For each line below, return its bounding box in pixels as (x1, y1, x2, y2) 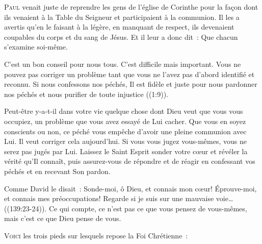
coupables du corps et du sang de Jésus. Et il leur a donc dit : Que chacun (4, 31, 238, 42)
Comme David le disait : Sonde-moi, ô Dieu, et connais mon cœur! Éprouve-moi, (4, 183, 257, 193)
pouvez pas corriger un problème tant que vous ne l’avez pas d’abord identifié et (4, 68, 255, 79)
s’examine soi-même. (4, 41, 68, 52)
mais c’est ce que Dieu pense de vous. (4, 213, 121, 224)
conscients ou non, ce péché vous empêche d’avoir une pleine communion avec (4, 126, 247, 136)
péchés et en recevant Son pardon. (4, 165, 111, 176)
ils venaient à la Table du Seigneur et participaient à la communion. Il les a (4, 11, 240, 22)
